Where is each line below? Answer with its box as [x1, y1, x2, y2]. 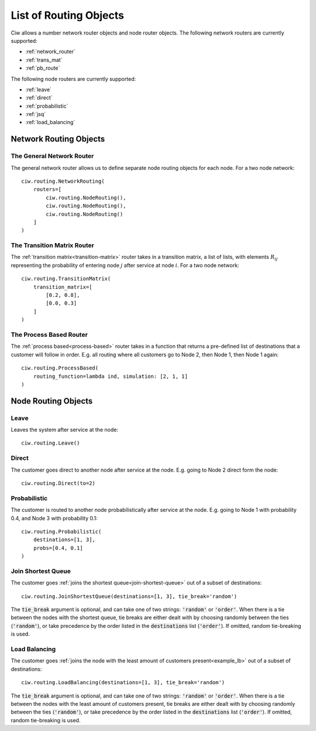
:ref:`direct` [25, 94, 53, 101]
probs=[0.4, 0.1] [33, 545, 83, 551]
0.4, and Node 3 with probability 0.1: [11, 514, 98, 521]
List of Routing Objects [11, 9, 124, 22]
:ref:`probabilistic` [25, 103, 68, 110]
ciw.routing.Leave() [21, 440, 80, 446]
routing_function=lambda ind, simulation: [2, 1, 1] [33, 373, 188, 380]
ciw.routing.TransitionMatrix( [21, 275, 111, 282]
